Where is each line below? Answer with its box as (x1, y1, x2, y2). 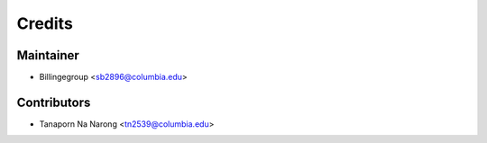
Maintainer (16, 48, 80, 63)
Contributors (16, 94, 91, 110)
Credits (16, 13, 74, 33)
